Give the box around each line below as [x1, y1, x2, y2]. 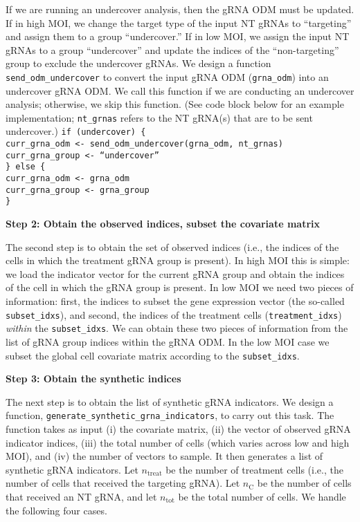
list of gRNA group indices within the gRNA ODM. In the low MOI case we [6, 334, 330, 348]
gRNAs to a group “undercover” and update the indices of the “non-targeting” [6, 42, 339, 57]
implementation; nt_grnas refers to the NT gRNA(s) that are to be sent [6, 110, 313, 124]
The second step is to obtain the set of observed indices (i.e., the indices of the [6, 239, 339, 254]
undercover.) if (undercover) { [6, 124, 146, 138]
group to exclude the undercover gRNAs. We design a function [6, 56, 271, 71]
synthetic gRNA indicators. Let [6, 462, 138, 476]
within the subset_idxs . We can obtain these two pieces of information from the [6, 321, 348, 335]
